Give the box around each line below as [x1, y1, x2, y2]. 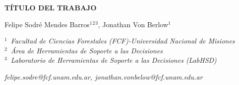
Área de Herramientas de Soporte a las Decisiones [10, 45, 163, 55]
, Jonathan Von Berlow [98, 19, 169, 29]
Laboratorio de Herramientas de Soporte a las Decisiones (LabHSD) [10, 55, 217, 65]
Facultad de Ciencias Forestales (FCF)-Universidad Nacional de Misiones [10, 36, 235, 46]
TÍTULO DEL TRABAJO [4, 2, 97, 12]
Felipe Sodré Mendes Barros [4, 19, 90, 29]
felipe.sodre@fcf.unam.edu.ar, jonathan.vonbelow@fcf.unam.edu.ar [4, 71, 203, 82]
